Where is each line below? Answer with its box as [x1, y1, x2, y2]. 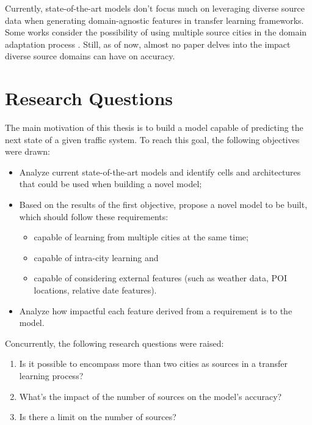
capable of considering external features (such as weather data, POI [34, 272, 288, 284]
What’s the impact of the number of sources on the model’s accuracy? [19, 390, 282, 402]
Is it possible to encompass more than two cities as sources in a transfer [19, 357, 288, 370]
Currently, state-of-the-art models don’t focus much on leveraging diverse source [5, 2, 305, 14]
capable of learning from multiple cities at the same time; [34, 231, 249, 243]
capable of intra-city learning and [34, 251, 159, 264]
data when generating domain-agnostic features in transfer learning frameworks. [5, 13, 304, 26]
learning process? [19, 369, 84, 382]
